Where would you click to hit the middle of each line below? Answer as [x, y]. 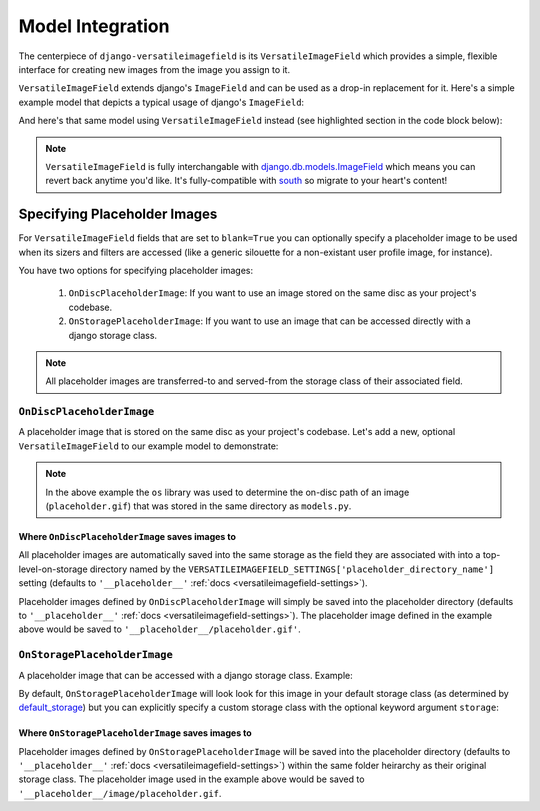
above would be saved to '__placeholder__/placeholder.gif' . [159, 629]
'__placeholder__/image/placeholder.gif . [120, 793]
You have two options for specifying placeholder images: [136, 270]
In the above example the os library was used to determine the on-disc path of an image [227, 492]
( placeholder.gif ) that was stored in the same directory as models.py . [198, 506]
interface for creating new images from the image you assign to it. [154, 69]
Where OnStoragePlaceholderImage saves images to [135, 733]
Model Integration [94, 26]
